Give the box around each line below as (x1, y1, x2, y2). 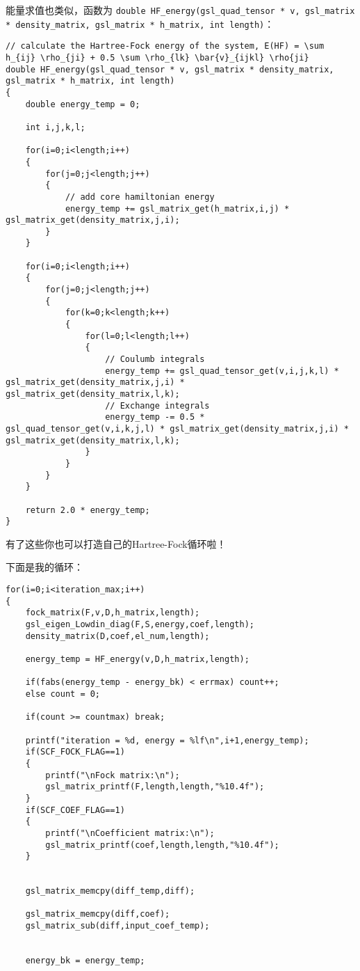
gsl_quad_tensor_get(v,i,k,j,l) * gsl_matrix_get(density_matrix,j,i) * (6, 423, 349, 434)
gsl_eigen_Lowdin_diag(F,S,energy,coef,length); (25, 619, 254, 630)
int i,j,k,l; (25, 122, 85, 132)
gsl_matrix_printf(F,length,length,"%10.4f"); (45, 782, 265, 792)
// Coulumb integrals (105, 354, 205, 365)
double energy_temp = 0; (25, 99, 140, 109)
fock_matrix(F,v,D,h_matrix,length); (25, 608, 200, 618)
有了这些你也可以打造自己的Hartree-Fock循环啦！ (6, 536, 227, 551)
